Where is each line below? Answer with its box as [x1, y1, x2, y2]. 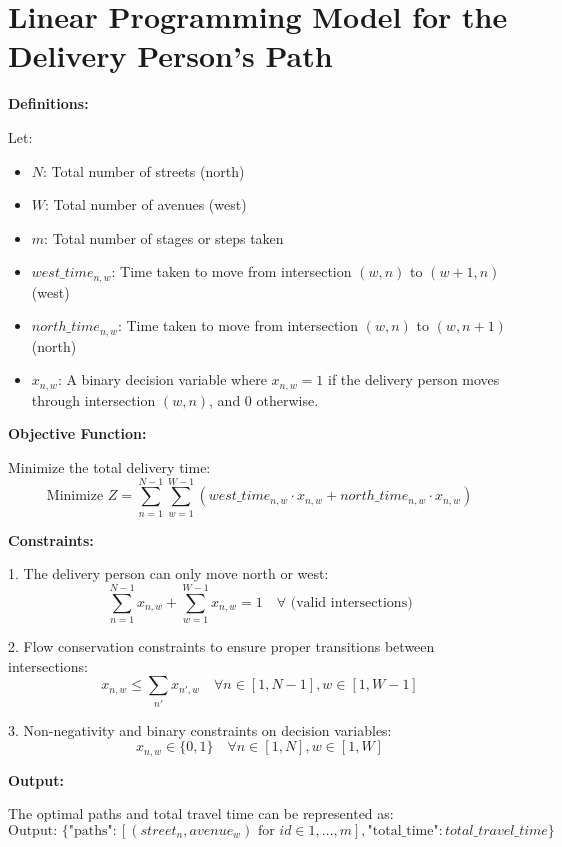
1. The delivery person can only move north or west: [8, 563, 329, 584]
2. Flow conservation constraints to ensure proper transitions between [8, 636, 435, 657]
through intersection [31, 389, 156, 410]
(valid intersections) [290, 595, 413, 610]
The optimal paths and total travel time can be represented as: [8, 803, 394, 824]
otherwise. [256, 389, 319, 410]
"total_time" [367, 823, 439, 838]
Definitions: [8, 93, 89, 114]
